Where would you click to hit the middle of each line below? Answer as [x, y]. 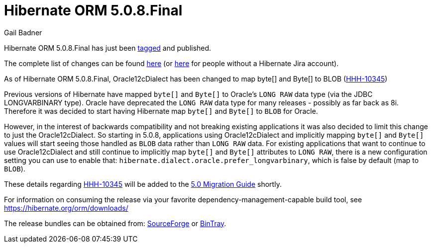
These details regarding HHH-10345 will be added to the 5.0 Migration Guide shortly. [143, 184]
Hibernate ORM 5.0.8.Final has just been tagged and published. [108, 48]
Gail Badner [23, 32]
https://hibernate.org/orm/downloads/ [66, 208]
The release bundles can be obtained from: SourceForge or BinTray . [115, 223]
